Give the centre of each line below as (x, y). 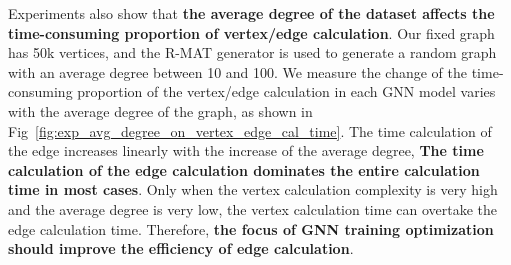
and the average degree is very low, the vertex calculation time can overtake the (253, 208)
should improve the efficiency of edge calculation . (181, 248)
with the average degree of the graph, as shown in (160, 110)
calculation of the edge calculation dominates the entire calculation (244, 169)
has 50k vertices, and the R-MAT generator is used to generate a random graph (252, 52)
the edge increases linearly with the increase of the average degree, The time (246, 150)
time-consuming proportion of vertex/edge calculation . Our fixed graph (251, 32)
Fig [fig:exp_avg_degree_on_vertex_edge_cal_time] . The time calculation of (250, 130)
